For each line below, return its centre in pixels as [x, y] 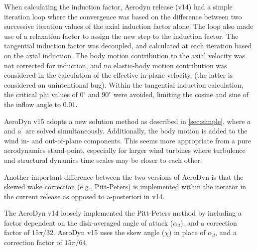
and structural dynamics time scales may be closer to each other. [103, 160]
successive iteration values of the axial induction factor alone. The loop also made [129, 26]
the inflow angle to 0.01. [41, 104]
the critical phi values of [41, 94]
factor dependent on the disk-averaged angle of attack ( [89, 222]
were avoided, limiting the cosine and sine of [181, 94]
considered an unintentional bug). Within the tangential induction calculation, [124, 84]
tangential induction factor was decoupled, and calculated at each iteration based [128, 46]
